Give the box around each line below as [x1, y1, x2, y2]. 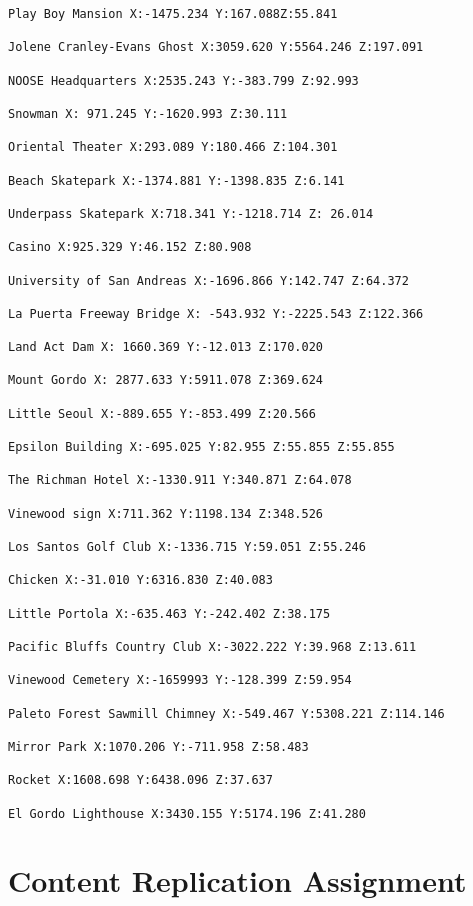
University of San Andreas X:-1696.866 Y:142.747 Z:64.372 [8, 273, 409, 288]
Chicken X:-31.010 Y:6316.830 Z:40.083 [8, 573, 273, 588]
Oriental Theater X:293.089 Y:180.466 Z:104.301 [8, 140, 338, 155]
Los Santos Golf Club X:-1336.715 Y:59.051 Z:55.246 [8, 540, 366, 554]
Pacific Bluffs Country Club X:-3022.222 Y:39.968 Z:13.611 [8, 639, 417, 654]
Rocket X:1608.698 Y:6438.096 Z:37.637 [8, 773, 273, 788]
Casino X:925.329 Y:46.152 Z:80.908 [8, 240, 252, 255]
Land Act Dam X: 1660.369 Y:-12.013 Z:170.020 [8, 340, 323, 355]
